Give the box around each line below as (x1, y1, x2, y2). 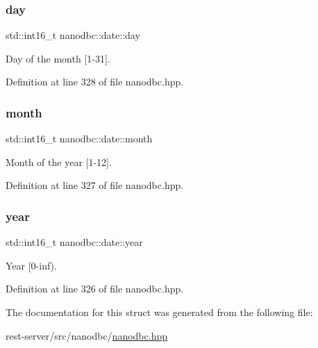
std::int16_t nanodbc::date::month (6, 131, 153, 146)
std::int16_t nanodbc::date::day (6, 28, 140, 42)
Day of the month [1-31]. (6, 51, 110, 65)
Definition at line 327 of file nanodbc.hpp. (6, 178, 184, 192)
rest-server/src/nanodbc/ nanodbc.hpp (6, 328, 167, 342)
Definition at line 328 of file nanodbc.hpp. (6, 74, 184, 89)
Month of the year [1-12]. (6, 154, 112, 169)
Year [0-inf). (6, 258, 57, 272)
